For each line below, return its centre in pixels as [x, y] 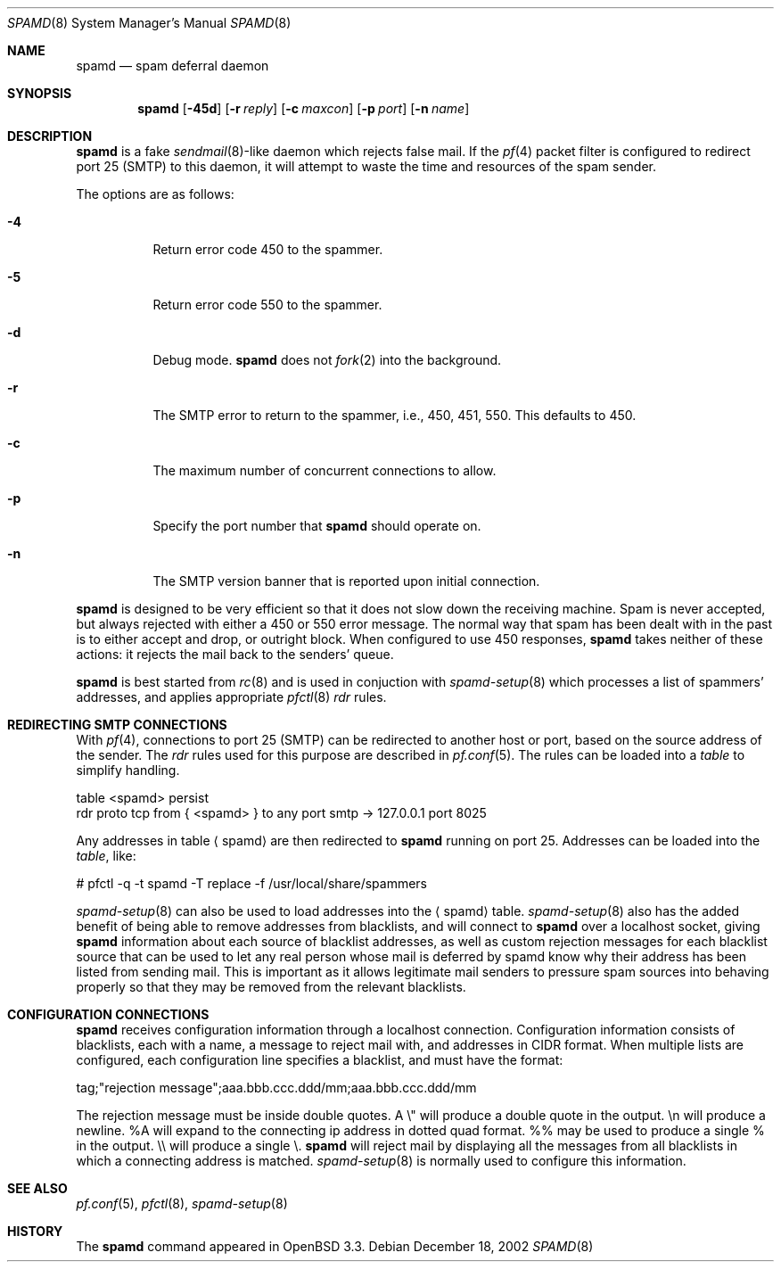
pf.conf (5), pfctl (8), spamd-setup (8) [182, 1203]
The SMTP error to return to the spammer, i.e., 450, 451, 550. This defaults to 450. [395, 415]
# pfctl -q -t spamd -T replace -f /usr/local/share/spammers [252, 883]
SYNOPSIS [40, 93]
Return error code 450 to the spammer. [268, 249]
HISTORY [35, 1231]
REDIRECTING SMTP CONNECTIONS [117, 725]
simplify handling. [128, 770]
